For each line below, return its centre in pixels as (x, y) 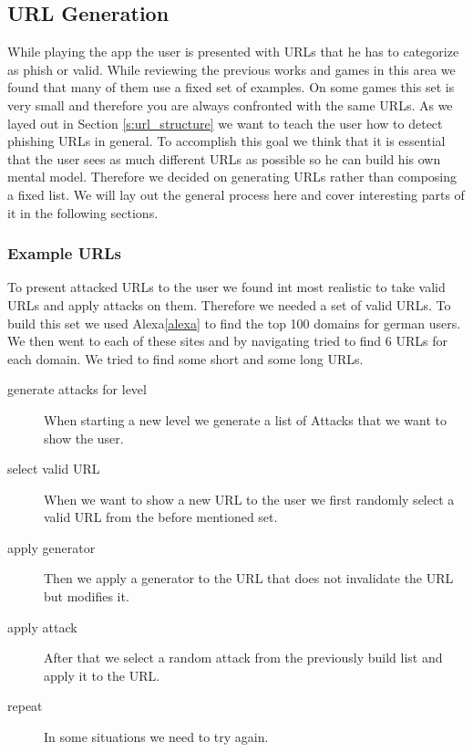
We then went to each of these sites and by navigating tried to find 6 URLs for (227, 341)
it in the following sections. (83, 212)
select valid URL (54, 469)
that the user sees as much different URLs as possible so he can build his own (224, 158)
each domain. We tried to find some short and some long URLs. (185, 358)
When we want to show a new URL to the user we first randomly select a (249, 499)
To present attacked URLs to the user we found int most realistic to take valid (226, 287)
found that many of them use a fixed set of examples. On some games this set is (231, 87)
